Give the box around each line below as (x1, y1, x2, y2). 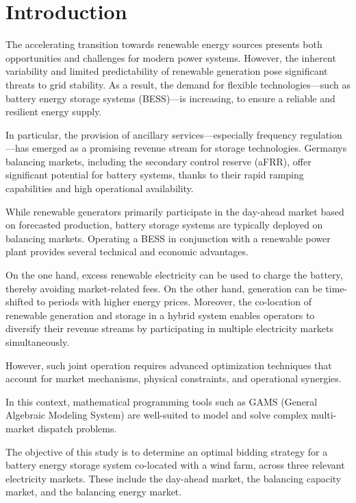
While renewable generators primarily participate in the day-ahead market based (5, 204, 344, 218)
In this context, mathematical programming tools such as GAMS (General (5, 394, 318, 408)
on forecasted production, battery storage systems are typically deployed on (5, 218, 323, 232)
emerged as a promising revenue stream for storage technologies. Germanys (31, 141, 347, 155)
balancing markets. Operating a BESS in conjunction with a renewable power (5, 231, 331, 245)
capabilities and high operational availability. (5, 181, 194, 196)
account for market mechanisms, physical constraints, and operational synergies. (5, 371, 342, 386)
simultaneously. (5, 335, 70, 349)
